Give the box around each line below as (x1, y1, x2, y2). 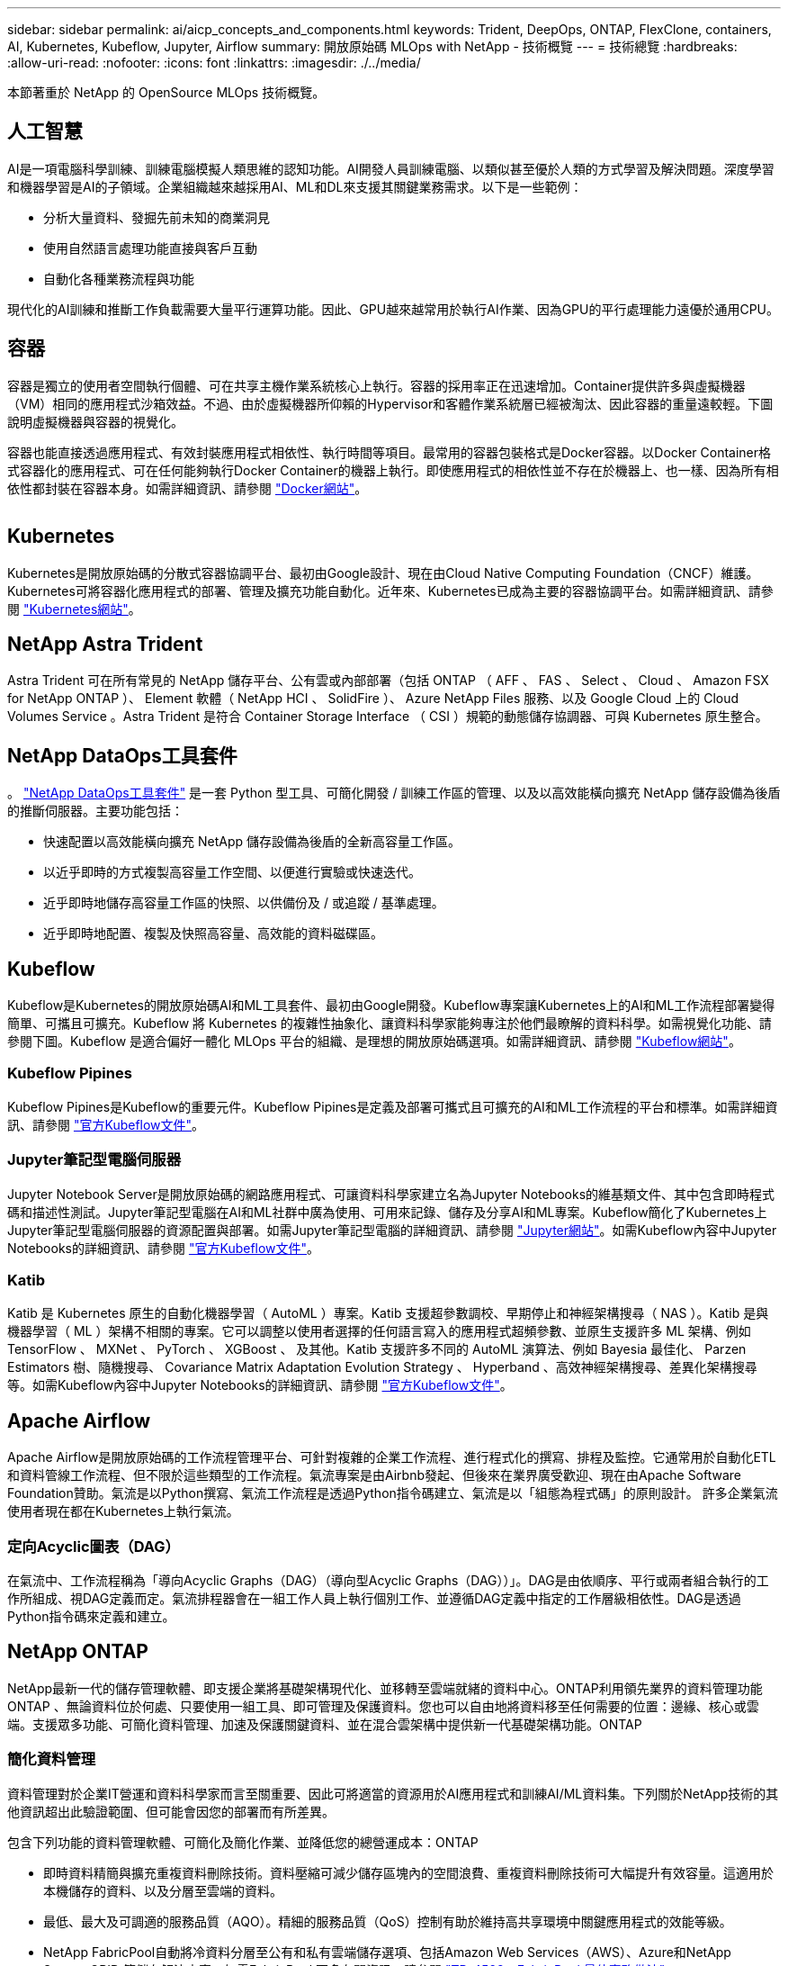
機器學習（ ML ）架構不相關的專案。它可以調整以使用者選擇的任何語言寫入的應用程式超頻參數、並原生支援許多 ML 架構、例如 (7, 1323, 751, 1339)
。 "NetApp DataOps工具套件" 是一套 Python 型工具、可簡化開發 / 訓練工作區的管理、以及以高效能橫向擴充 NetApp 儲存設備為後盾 (7, 785, 781, 801)
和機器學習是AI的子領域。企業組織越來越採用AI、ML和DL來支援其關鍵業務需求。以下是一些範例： (7, 178, 583, 194)
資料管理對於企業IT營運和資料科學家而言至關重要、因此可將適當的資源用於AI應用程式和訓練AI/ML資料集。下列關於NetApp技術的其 (7, 1785, 779, 1801)
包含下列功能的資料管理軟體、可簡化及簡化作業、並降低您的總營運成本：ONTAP (7, 1834, 479, 1850)
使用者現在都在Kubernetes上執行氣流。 (7, 1503, 239, 1520)
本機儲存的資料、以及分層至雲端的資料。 (43, 1882, 282, 1898)
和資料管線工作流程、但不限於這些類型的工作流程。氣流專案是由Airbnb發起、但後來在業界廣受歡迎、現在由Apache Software (7, 1467, 742, 1484)
